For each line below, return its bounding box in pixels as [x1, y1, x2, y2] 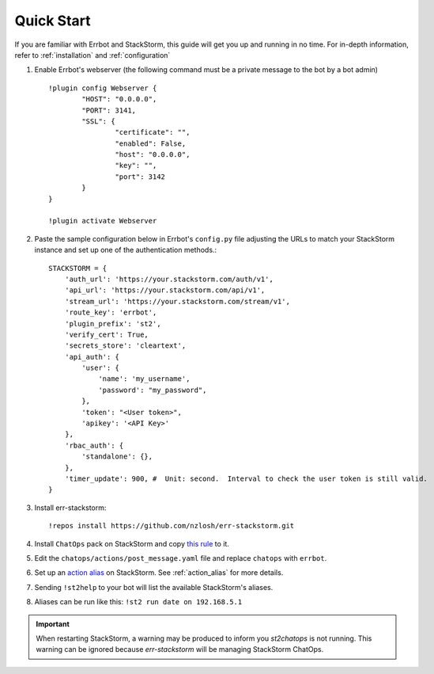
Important [36, 619, 70, 629]
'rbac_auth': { [64, 440, 124, 450]
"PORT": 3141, [81, 105, 137, 115]
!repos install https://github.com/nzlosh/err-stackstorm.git [48, 521, 295, 531]
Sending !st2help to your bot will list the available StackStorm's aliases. [34, 582, 274, 592]
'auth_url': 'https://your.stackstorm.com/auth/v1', [64, 274, 274, 284]
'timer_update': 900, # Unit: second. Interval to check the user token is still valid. [64, 474, 428, 483]
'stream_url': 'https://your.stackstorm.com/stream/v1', [64, 297, 290, 306]
